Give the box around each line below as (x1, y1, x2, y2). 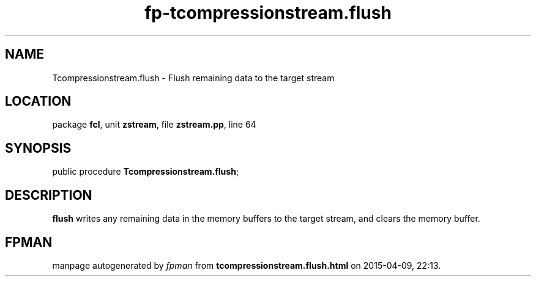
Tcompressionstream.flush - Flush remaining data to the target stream (52, 72, 335, 83)
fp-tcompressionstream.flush (144, 2, 392, 23)
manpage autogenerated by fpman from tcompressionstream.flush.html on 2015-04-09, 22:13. (52, 260, 441, 271)
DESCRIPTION (5, 187, 92, 203)
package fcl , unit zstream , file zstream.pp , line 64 (52, 119, 256, 130)
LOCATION (5, 93, 72, 109)
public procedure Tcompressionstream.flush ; (52, 166, 239, 177)
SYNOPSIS (5, 140, 72, 156)
